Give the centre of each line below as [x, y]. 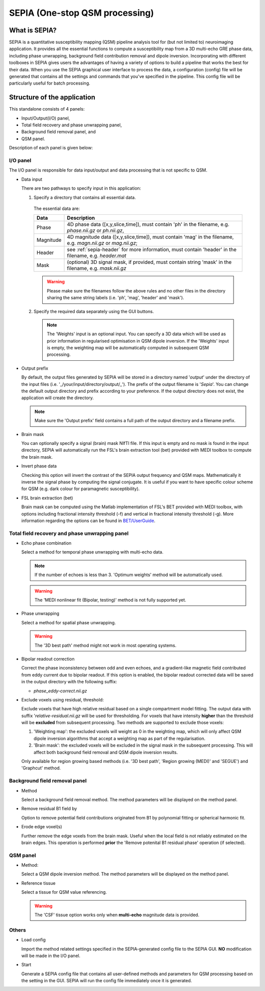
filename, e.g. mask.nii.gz [97, 268]
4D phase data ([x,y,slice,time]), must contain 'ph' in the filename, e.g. [148, 225]
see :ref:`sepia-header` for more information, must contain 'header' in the [152, 250]
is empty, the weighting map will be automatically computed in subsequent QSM [128, 348]
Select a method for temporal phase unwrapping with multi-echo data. [93, 552]
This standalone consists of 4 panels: [47, 109]
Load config [34, 940]
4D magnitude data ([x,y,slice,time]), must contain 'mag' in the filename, [150, 237]
